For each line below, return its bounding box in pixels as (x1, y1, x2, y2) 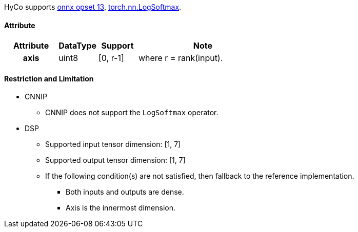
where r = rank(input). (138, 53, 223, 64)
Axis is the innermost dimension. (66, 203, 175, 213)
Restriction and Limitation (4, 74, 94, 83)
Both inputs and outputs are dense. (66, 187, 184, 197)
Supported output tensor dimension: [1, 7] (45, 156, 186, 165)
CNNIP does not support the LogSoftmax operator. (45, 108, 218, 117)
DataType (58, 40, 97, 51)
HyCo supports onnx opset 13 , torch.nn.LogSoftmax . (4, 3, 182, 11)
